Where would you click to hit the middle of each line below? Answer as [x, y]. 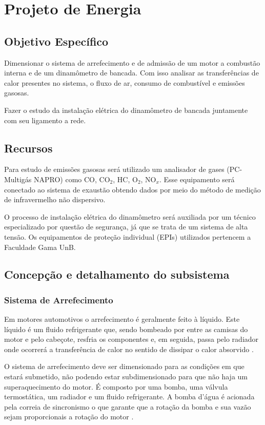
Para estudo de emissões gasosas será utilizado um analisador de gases [114, 169]
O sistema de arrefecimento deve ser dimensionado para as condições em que [124, 366]
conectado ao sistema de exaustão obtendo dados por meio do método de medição [132, 189]
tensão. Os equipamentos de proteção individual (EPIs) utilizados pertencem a [128, 236]
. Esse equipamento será [197, 179]
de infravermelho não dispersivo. [55, 199]
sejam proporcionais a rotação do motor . [69, 417]
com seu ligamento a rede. [45, 120]
